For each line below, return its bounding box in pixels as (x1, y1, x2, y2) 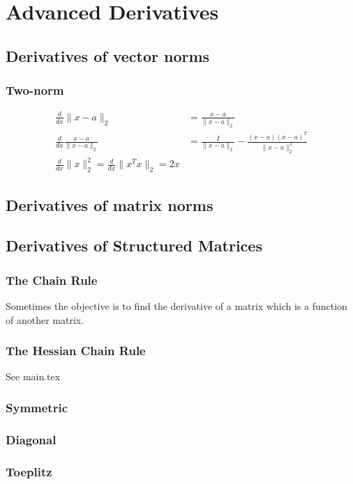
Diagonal (6, 430, 57, 448)
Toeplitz (6, 462, 52, 480)
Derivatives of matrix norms (6, 194, 213, 215)
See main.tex (6, 369, 61, 384)
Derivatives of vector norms (6, 45, 210, 66)
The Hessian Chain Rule (6, 342, 146, 359)
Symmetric (6, 398, 68, 416)
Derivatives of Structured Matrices (6, 235, 262, 256)
